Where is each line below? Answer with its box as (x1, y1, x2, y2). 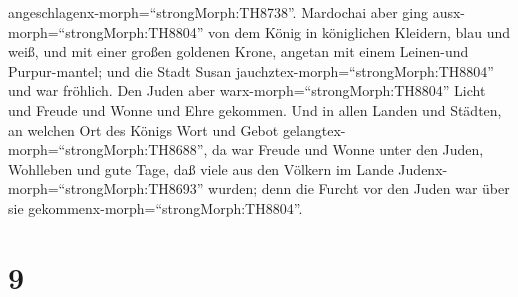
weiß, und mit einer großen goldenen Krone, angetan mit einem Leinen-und (8, 41, 469, 62)
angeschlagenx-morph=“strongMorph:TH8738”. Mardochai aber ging (8, 2, 429, 22)
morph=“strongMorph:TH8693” (8, 178, 204, 199)
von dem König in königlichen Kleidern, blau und (208, 21, 510, 42)
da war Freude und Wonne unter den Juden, (212, 139, 484, 160)
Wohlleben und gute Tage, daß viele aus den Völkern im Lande (8, 158, 394, 179)
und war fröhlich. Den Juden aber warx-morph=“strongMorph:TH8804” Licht (8, 80, 486, 101)
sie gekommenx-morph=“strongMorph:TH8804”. (8, 197, 303, 218)
